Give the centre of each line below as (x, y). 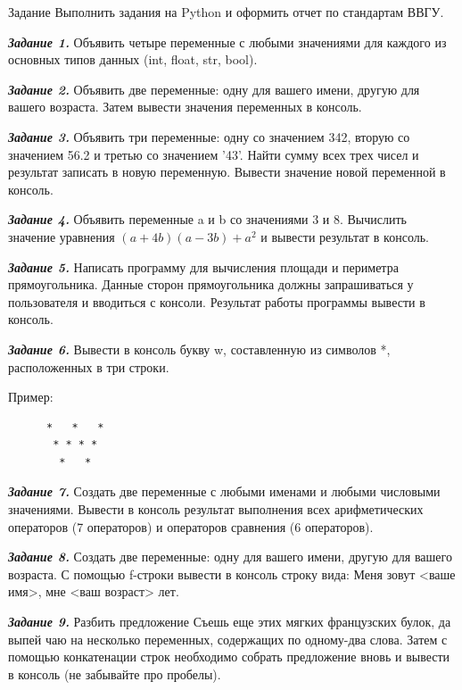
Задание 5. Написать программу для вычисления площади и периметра (203, 266)
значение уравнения (62, 236)
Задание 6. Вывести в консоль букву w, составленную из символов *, (199, 349)
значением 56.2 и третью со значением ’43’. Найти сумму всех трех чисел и (214, 154)
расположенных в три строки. (89, 366)
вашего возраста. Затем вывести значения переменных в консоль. (185, 107)
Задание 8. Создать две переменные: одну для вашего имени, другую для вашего (230, 557)
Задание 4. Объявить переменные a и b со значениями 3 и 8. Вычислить (208, 219)
